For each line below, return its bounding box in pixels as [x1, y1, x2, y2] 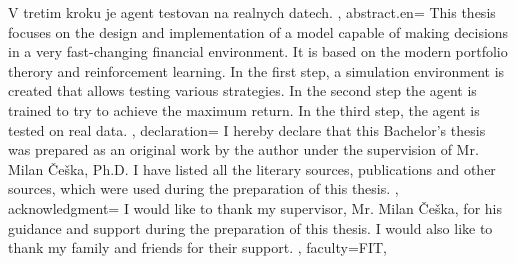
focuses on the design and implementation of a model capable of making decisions [8, 21, 509, 42]
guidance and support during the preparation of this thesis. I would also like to [8, 217, 493, 238]
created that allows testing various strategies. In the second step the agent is [8, 80, 477, 101]
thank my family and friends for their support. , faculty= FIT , [8, 237, 387, 258]
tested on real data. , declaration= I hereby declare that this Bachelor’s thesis [8, 119, 486, 140]
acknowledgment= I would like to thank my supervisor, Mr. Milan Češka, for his [8, 197, 502, 218]
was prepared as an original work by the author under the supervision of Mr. [8, 139, 479, 160]
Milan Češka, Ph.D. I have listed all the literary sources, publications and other [8, 158, 496, 179]
